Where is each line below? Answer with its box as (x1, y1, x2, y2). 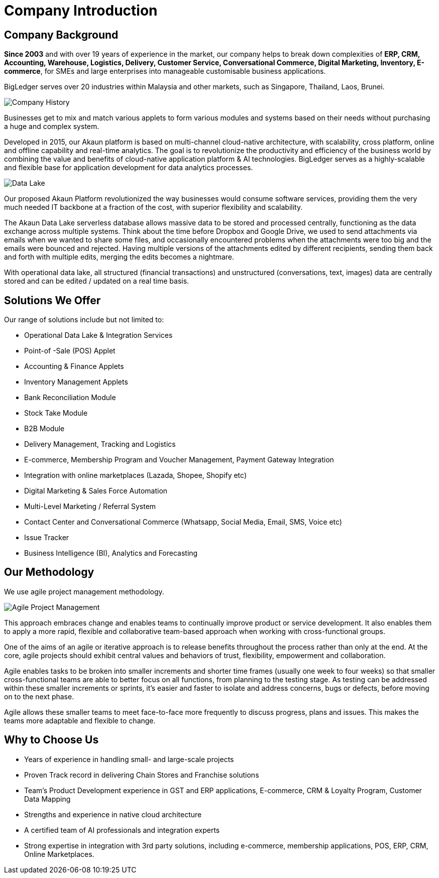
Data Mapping (24, 794, 71, 803)
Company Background (4, 28, 119, 41)
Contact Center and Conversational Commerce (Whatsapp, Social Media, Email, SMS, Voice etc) (24, 518, 342, 527)
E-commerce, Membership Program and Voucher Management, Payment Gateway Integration (24, 455, 334, 464)
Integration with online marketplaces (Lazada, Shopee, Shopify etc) (24, 471, 247, 480)
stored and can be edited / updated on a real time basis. (4, 277, 189, 286)
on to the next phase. (4, 692, 74, 701)
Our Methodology (4, 566, 94, 579)
